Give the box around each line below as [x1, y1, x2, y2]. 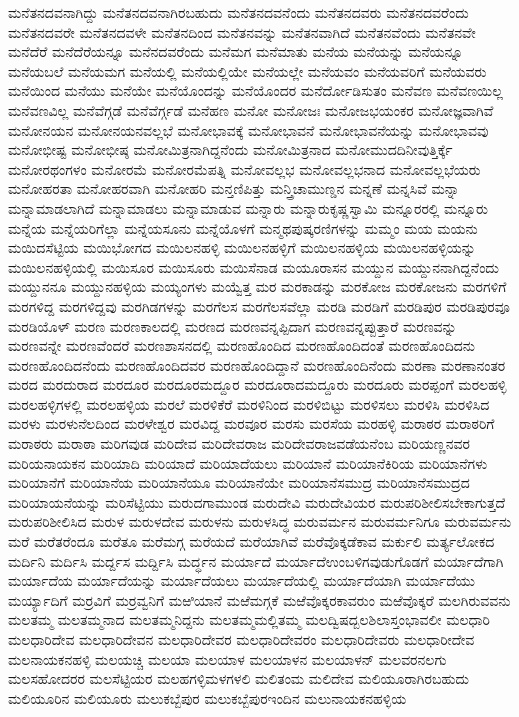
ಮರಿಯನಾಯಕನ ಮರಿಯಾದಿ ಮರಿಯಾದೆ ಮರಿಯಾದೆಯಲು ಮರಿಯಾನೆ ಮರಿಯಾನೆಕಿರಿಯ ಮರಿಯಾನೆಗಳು [8, 452, 488, 473]
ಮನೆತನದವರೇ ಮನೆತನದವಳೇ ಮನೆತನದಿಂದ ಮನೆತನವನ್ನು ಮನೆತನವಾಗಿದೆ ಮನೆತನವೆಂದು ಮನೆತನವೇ [8, 21, 476, 42]
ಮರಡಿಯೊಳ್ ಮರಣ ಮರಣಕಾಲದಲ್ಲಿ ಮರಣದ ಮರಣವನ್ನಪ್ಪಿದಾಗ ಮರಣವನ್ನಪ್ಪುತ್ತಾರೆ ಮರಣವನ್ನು [8, 315, 457, 336]
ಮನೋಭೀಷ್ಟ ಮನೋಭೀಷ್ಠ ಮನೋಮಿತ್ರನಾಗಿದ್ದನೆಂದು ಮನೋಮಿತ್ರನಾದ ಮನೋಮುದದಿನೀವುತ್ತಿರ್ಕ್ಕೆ [8, 139, 453, 160]
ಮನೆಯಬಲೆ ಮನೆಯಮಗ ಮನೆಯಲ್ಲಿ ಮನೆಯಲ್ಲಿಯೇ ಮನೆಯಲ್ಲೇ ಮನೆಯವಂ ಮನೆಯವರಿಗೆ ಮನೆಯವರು [8, 60, 487, 81]
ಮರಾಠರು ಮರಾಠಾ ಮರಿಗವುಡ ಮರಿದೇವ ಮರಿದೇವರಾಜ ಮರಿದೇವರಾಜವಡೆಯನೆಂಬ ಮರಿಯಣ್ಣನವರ [8, 433, 470, 454]
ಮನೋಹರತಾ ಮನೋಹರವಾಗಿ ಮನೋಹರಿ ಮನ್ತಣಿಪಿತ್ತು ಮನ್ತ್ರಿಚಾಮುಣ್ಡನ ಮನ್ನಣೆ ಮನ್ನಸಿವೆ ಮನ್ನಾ [8, 178, 460, 199]
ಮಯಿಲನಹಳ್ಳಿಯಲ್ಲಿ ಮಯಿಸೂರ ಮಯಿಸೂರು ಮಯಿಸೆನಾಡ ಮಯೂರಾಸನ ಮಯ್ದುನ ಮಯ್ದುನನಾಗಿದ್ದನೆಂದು [8, 256, 499, 277]
